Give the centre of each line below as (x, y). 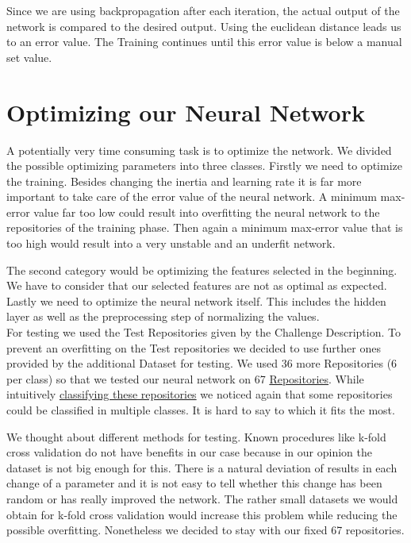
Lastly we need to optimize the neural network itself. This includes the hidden (196, 300)
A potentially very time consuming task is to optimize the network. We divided (199, 150)
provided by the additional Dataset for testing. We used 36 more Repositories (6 (202, 363)
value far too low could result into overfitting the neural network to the (207, 212)
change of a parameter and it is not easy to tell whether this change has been (194, 483)
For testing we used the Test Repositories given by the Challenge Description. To (204, 332)
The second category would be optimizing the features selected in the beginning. (202, 270)
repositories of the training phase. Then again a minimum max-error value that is (205, 227)
